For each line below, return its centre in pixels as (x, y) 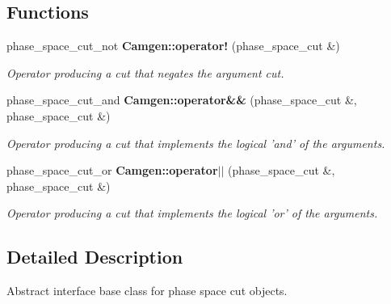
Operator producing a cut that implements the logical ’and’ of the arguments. (196, 143)
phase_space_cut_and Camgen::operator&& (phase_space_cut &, (182, 100)
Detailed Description (95, 257)
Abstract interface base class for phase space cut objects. (147, 291)
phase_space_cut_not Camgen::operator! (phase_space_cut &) (173, 46)
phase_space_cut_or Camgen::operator (112, 170)
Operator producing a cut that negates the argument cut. (145, 72)
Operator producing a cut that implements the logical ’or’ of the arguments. (192, 213)
